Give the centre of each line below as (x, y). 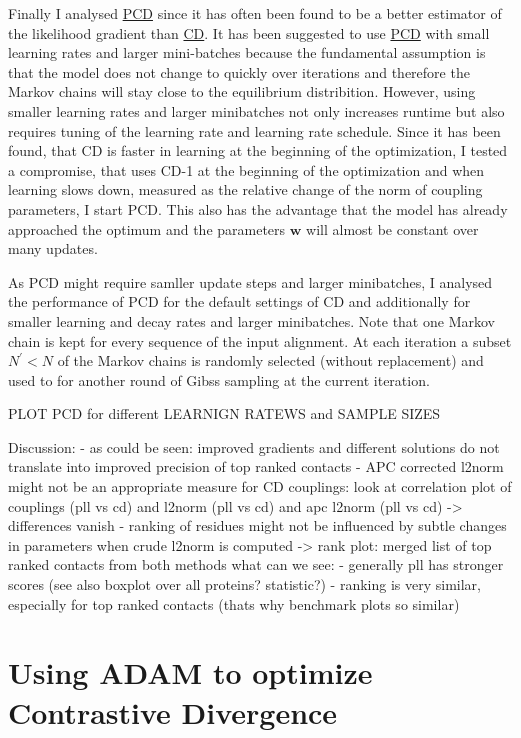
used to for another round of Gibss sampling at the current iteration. (219, 379)
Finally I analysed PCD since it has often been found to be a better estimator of (255, 13)
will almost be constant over (392, 228)
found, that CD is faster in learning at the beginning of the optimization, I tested (258, 150)
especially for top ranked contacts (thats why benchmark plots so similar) (234, 603)
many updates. (53, 248)
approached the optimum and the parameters (147, 228)
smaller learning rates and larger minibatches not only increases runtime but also (256, 110)
